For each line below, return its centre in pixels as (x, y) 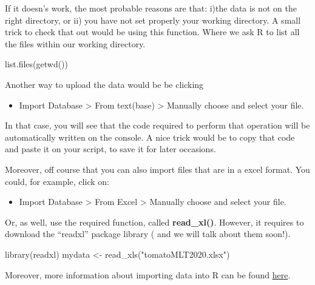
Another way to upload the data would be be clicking (104, 84)
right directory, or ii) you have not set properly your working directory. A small (153, 20)
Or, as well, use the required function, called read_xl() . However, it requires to (154, 222)
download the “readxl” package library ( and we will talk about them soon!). (148, 234)
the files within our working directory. (75, 43)
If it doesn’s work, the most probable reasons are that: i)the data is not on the (151, 8)
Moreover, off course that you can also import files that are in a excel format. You (157, 169)
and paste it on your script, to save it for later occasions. (110, 149)
